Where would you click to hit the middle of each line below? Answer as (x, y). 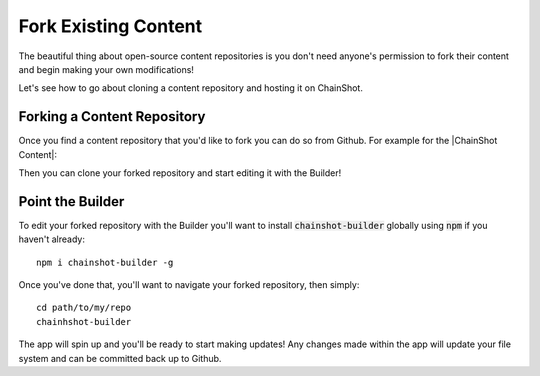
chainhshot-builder (84, 321)
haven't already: (51, 239)
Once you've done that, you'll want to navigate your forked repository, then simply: (189, 285)
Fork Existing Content (110, 26)
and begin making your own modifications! (106, 69)
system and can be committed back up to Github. (120, 358)
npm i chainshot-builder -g (105, 262)
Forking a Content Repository (112, 116)
